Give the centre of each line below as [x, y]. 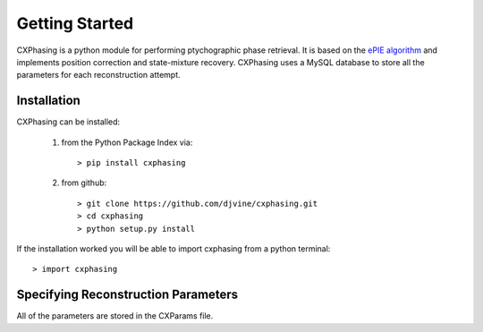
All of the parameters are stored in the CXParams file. [115, 316]
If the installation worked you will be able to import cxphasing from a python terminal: [174, 248]
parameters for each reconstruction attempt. [98, 75]
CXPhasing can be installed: [68, 122]
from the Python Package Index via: [127, 142]
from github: [84, 183]
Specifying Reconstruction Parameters [127, 295]
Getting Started [75, 23]
